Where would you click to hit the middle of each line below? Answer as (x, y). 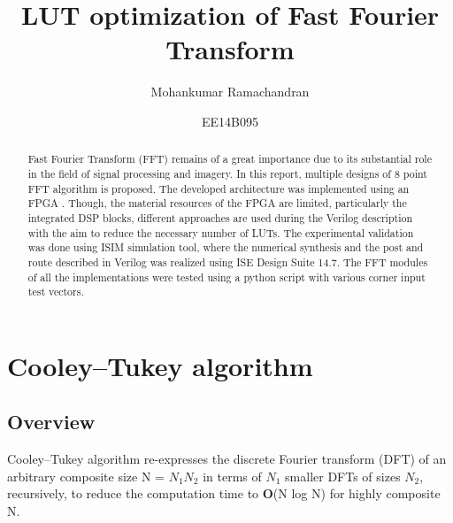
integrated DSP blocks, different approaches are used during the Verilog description (220, 217)
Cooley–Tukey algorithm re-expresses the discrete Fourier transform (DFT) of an (227, 459)
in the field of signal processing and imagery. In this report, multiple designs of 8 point (227, 173)
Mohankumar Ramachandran (230, 92)
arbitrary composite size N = (86, 476)
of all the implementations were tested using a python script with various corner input (226, 277)
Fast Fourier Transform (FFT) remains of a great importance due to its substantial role (230, 159)
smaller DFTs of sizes (343, 476)
